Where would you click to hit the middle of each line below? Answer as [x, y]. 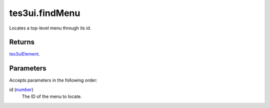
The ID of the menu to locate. [52, 96]
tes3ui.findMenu [45, 13]
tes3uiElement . [24, 54]
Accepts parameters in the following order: [53, 80]
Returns [22, 42]
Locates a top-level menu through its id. [50, 28]
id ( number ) [21, 89]
